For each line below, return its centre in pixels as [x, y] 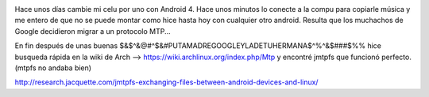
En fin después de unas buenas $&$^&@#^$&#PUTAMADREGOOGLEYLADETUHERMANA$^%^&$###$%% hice [198, 46]
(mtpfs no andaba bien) [53, 68]
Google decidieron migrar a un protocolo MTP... [93, 31]
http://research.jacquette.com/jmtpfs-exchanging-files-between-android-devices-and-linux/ [166, 82]
